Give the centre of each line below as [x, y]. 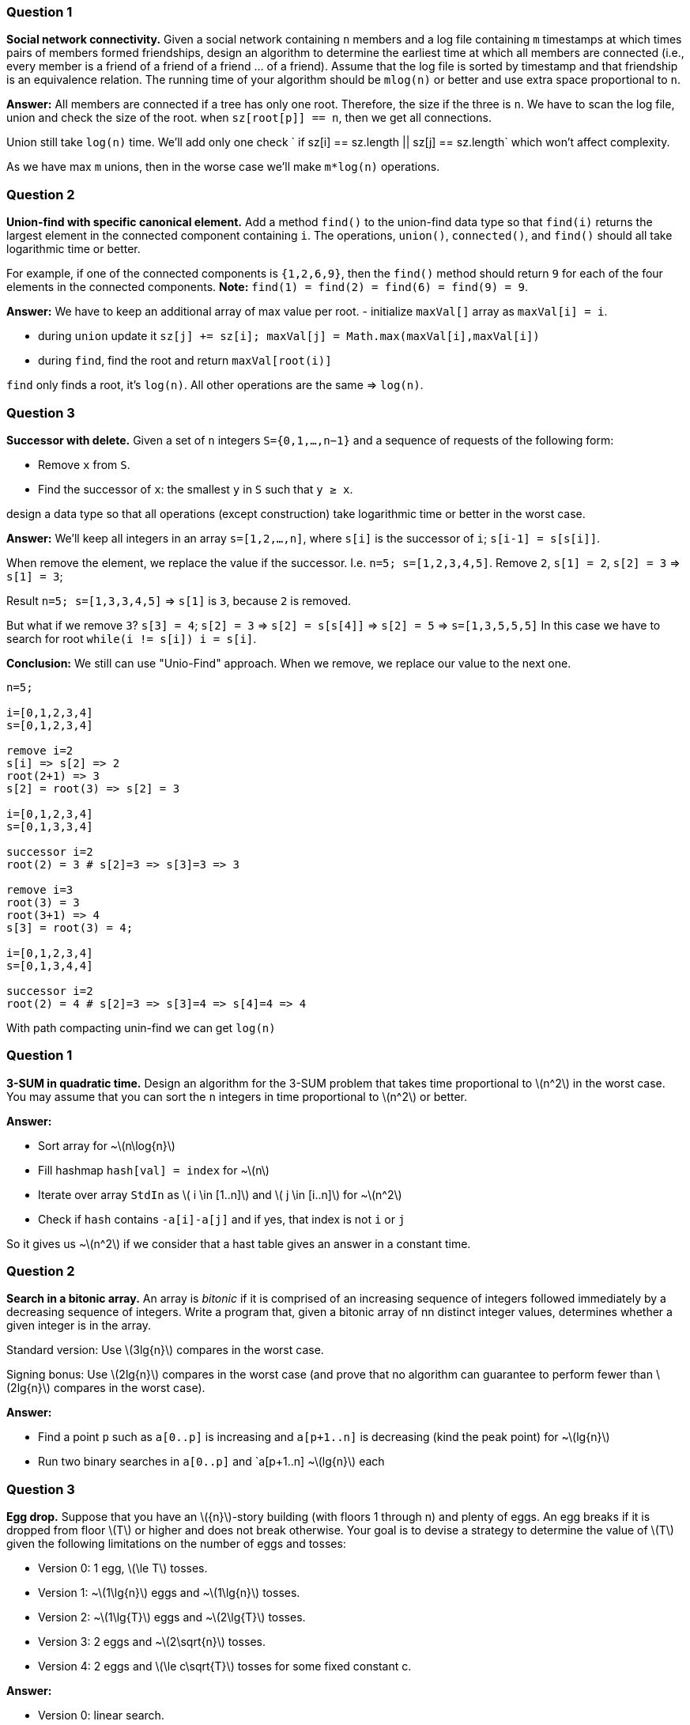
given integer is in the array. [79, 1326]
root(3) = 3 [43, 902]
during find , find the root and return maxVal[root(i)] [185, 361]
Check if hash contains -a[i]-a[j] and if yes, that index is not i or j [222, 1219]
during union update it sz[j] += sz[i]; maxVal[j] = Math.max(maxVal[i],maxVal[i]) [289, 336]
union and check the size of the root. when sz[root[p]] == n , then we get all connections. [249, 118]
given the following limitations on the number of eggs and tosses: [176, 1544]
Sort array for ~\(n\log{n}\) [107, 1145]
